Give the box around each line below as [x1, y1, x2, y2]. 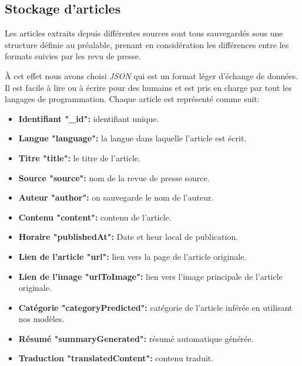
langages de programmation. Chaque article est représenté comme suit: [5, 93, 260, 105]
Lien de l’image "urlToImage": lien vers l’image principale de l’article [18, 270, 283, 282]
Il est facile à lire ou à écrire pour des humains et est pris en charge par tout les [5, 81, 292, 93]
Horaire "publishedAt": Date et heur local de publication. [18, 231, 239, 243]
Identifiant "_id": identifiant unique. [18, 112, 159, 124]
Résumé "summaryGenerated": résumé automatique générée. [18, 332, 254, 344]
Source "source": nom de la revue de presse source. [18, 171, 210, 184]
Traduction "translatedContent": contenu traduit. [18, 352, 214, 364]
